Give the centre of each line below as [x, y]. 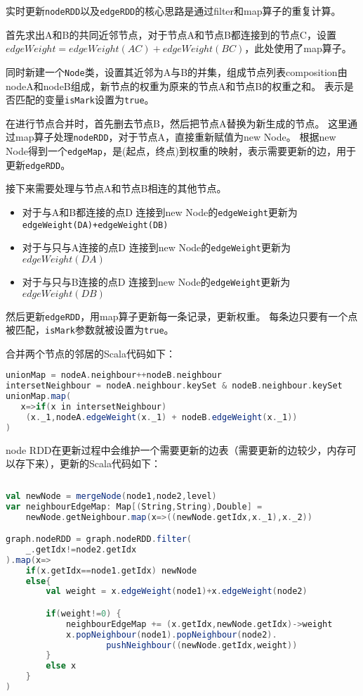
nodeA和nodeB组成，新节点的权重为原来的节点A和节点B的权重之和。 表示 [175, 86]
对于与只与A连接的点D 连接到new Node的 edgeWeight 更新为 [156, 247]
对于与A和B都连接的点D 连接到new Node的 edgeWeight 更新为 [160, 211]
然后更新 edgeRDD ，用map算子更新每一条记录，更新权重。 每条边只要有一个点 [182, 316]
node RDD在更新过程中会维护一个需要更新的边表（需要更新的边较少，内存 [176, 449]
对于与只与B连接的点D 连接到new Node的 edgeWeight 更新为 [156, 281]
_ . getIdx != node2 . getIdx [81, 549]
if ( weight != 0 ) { [84, 613]
